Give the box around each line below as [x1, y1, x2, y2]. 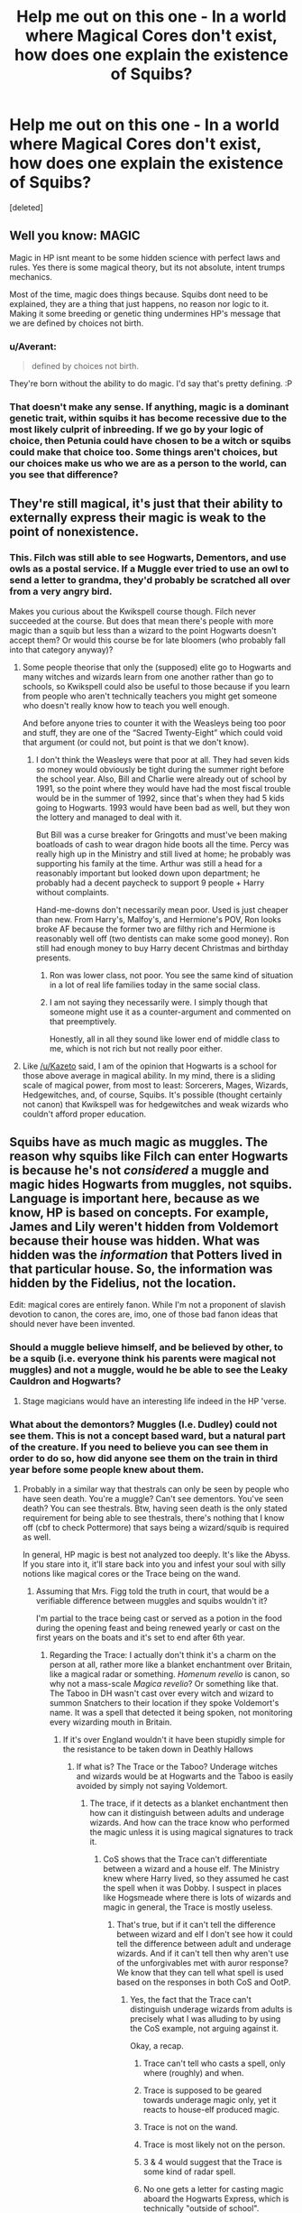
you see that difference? [9, 468, 119, 480]
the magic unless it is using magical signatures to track [89, 1827, 294, 1838]
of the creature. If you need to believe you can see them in [9, 1440, 269, 1453]
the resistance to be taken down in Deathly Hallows [62, 1744, 254, 1755]
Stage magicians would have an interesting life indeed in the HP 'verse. [22, 1395, 287, 1406]
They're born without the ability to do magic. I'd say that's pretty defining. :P [9, 378, 293, 389]
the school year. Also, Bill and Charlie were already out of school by [35, 773, 287, 784]
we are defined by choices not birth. [9, 318, 144, 329]
